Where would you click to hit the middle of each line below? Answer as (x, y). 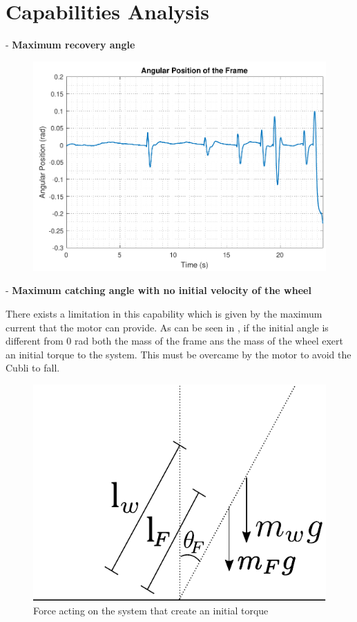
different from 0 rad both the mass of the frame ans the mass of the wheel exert (174, 341)
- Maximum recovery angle (70, 45)
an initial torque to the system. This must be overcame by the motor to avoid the (178, 354)
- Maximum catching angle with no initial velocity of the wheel (158, 290)
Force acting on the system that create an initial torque (151, 610)
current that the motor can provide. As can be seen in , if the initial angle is (167, 327)
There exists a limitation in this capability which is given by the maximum (164, 314)
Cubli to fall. (33, 368)
